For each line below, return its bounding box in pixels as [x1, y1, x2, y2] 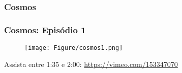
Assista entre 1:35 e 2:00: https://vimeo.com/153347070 [4, 58, 178, 69]
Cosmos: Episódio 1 [4, 23, 86, 36]
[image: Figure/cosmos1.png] [24, 44, 123, 52]
